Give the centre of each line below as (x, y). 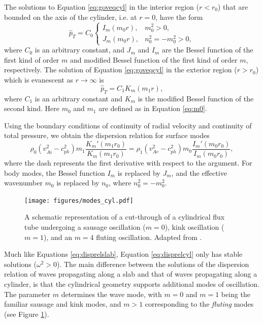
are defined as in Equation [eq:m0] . (153, 108)
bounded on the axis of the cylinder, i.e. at (71, 17)
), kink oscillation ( (194, 227)
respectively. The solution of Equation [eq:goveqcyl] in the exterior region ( (121, 70)
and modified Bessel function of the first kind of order (154, 59)
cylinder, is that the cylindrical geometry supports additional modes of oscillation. (132, 284)
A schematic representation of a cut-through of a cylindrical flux (125, 217)
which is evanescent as (39, 79)
